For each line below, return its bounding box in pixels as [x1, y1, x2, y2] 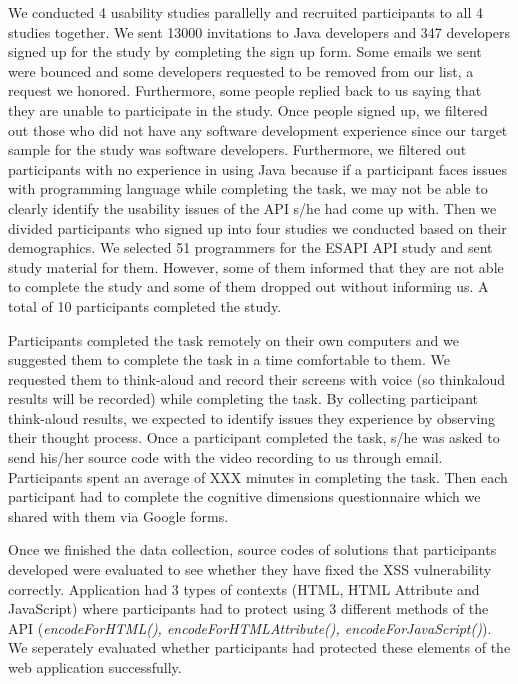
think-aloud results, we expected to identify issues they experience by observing [8, 407, 496, 428]
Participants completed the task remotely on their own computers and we [8, 329, 459, 350]
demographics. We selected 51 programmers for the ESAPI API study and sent [8, 237, 493, 258]
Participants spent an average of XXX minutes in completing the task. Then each [8, 466, 508, 487]
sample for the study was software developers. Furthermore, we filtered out [8, 139, 467, 160]
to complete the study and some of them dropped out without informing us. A [8, 276, 489, 297]
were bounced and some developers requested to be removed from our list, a [8, 60, 474, 81]
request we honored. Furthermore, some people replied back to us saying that [8, 80, 482, 101]
